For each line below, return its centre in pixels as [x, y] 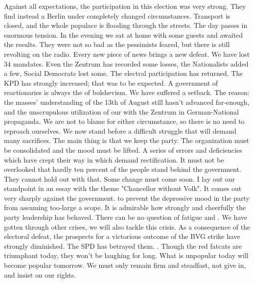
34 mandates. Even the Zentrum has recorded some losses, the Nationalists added [126, 63]
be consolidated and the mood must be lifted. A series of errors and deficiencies [123, 150]
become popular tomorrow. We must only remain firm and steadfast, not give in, [125, 265]
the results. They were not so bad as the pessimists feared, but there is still [117, 44]
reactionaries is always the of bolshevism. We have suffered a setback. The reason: [127, 92]
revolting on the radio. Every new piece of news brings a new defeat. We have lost [127, 54]
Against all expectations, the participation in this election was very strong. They [125, 6]
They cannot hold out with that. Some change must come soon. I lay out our [119, 178]
